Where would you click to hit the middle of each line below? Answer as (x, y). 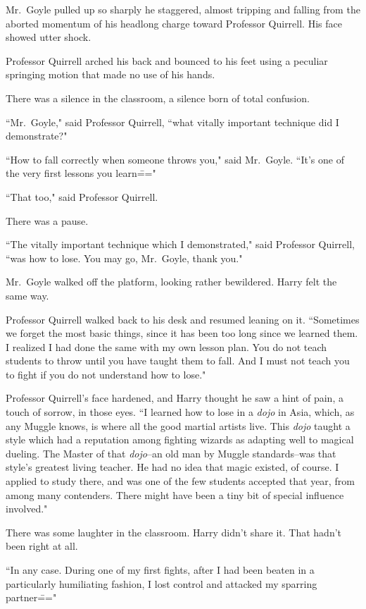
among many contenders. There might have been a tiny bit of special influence (175, 494)
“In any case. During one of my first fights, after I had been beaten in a (160, 570)
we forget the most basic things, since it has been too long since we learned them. (182, 333)
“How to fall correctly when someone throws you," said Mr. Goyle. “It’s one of (175, 159)
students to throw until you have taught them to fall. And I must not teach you (178, 361)
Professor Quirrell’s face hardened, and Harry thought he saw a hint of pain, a (175, 398)
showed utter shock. (49, 37)
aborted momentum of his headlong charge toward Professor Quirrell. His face (174, 23)
